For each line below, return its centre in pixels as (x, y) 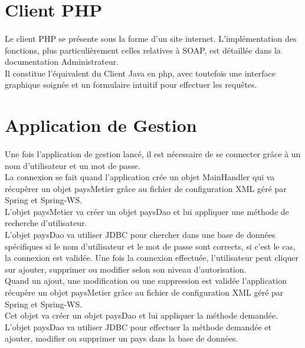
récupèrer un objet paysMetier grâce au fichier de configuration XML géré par (146, 188)
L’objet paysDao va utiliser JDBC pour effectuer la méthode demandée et (138, 327)
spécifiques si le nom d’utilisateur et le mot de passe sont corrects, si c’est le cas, (150, 246)
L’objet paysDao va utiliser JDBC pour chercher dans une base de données (140, 235)
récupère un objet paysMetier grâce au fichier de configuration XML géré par (144, 292)
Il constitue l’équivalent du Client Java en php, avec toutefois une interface (140, 73)
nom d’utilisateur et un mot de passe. (73, 165)
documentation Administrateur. (62, 62)
